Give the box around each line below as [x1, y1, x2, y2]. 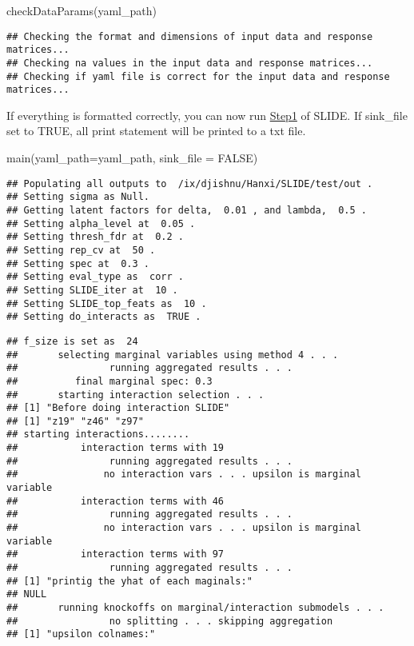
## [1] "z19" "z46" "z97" [6, 415, 144, 427]
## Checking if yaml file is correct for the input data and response [6, 70, 390, 82]
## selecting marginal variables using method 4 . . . [6, 349, 339, 361]
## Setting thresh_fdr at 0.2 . [6, 231, 184, 243]
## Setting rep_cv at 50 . [6, 244, 156, 256]
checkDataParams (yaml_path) [6, 2, 157, 18]
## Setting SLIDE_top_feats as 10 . [6, 297, 207, 309]
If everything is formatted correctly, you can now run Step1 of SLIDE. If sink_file [6, 106, 408, 123]
